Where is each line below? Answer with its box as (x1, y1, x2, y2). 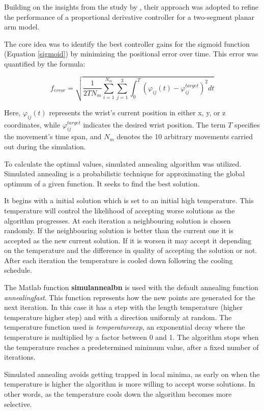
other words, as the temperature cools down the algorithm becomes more (4, 389, 232, 399)
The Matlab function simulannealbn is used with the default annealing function (4, 282, 258, 293)
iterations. (4, 352, 36, 362)
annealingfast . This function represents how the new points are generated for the (4, 292, 255, 302)
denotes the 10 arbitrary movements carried (116, 131, 253, 142)
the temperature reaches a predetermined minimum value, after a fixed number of (4, 341, 259, 352)
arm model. (4, 21, 40, 32)
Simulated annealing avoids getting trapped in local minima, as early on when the (4, 368, 260, 379)
